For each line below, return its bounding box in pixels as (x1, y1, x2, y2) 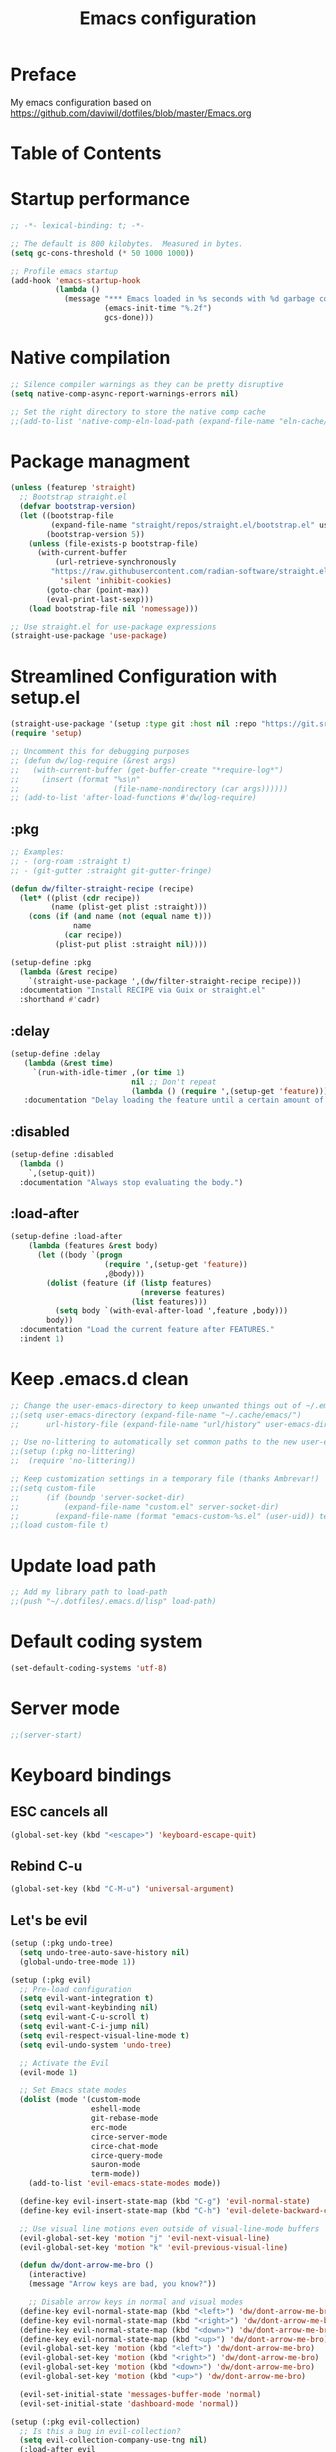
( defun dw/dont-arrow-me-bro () (19, 2260, 155, 2271)
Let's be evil (10, 1912, 88, 1929)
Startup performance (10, 188, 190, 211)
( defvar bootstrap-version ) (19, 502, 137, 512)
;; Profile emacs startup (10, 266, 118, 276)
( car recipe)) (63, 930, 123, 941)
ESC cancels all (10, 1803, 108, 1821)
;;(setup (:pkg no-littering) (10, 1447, 137, 1457)
